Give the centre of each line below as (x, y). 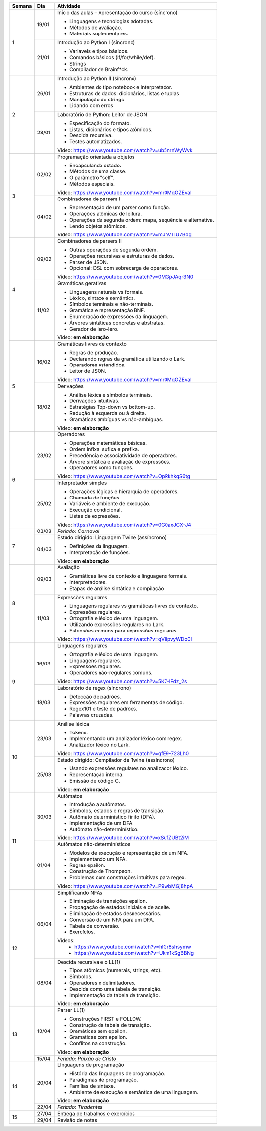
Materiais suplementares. (99, 33)
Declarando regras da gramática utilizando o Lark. (128, 359)
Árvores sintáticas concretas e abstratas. (117, 323)
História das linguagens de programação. (117, 1074)
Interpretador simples (82, 483)
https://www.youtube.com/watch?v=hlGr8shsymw (133, 947)
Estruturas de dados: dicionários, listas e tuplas (124, 93)
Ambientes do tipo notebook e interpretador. (121, 87)
